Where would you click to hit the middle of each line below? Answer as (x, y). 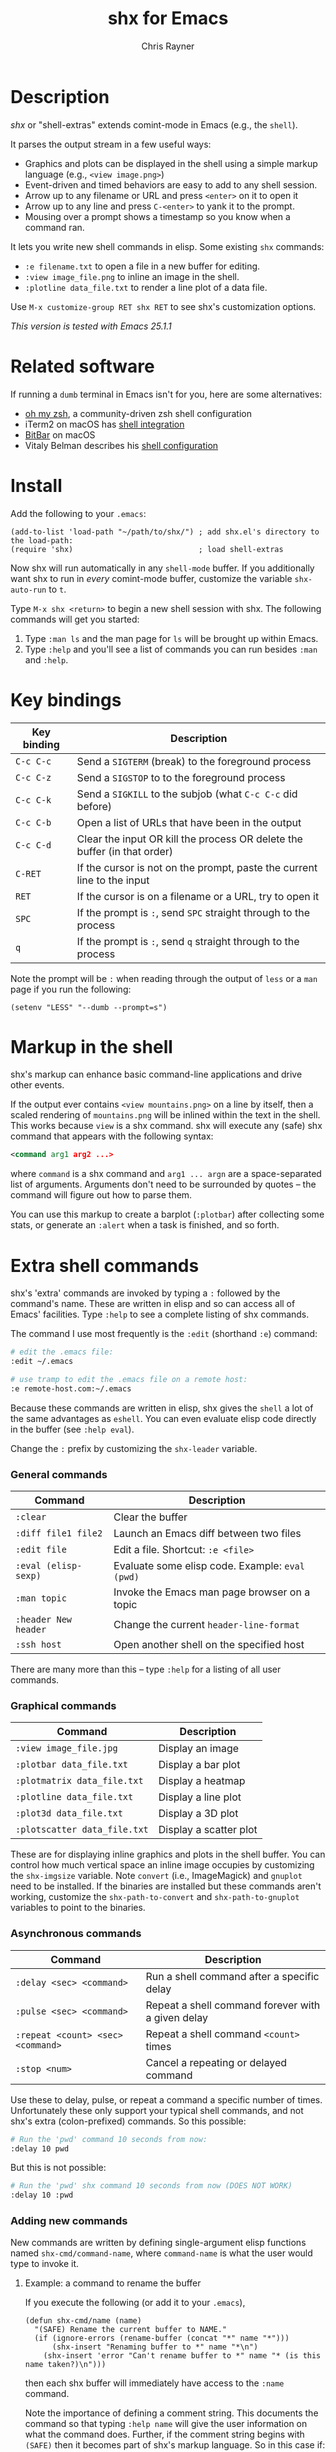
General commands (59, 1474)
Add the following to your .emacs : (78, 513)
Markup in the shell (91, 1046)
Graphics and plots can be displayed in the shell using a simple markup (171, 163)
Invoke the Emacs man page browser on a (212, 1592)
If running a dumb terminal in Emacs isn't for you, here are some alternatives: (166, 394)
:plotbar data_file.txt (72, 1765)
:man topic (41, 1598)
